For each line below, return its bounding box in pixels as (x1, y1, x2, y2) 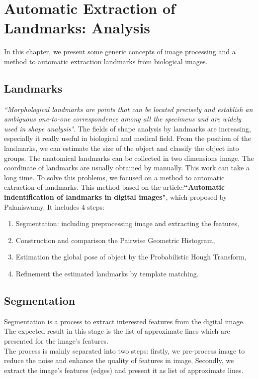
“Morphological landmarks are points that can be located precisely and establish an (4, 104, 253, 114)
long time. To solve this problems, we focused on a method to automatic (4, 172, 225, 182)
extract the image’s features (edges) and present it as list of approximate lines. (4, 365, 244, 375)
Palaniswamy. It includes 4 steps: (4, 201, 104, 212)
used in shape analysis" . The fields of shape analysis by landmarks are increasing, (4, 123, 251, 133)
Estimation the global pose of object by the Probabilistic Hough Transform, (15, 252, 247, 262)
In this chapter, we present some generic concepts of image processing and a (4, 46, 236, 57)
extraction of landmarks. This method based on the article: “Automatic (4, 182, 225, 192)
